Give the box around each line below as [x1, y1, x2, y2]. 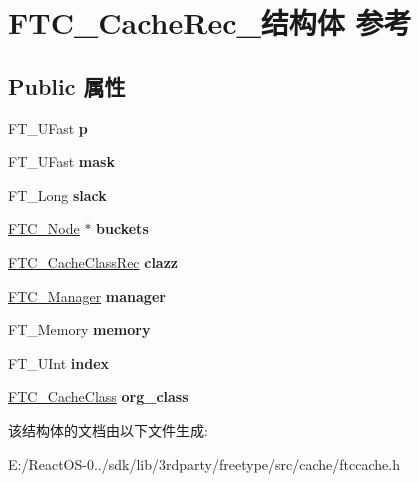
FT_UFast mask [8, 151, 115, 172]
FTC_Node [8, 218, 80, 239]
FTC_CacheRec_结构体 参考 [8, 2, 412, 43]
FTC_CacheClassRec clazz [8, 251, 178, 272]
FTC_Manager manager [8, 285, 166, 306]
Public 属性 [8, 70, 126, 101]
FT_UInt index [8, 352, 110, 373]
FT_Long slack [8, 184, 107, 205]
